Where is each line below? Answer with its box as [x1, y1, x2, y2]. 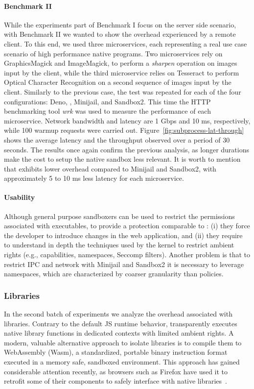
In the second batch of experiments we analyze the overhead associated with [4, 309, 232, 319]
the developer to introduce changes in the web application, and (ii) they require [4, 230, 243, 240]
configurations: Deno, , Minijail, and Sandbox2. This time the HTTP [4, 96, 211, 106]
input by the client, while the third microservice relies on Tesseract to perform [4, 67, 239, 77]
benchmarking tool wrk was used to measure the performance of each [4, 106, 211, 116]
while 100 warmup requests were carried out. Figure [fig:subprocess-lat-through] [4, 125, 244, 135]
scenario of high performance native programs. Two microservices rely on [4, 48, 223, 58]
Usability [4, 192, 35, 202]
